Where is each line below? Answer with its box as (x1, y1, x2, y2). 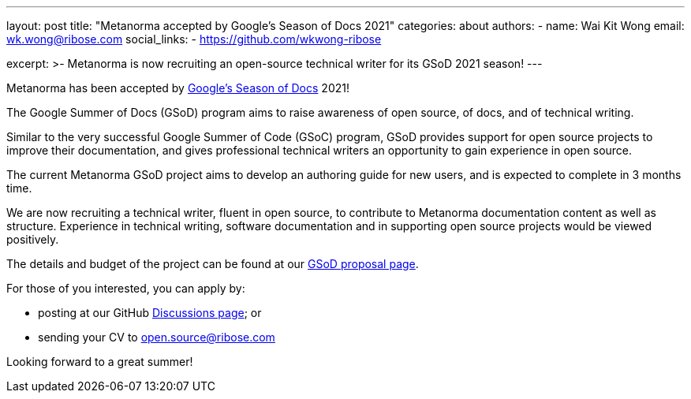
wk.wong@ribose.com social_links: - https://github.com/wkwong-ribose (6, 32, 382, 46)
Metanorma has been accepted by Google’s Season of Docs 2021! (6, 81, 349, 95)
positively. (6, 233, 59, 246)
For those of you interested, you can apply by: (6, 282, 245, 295)
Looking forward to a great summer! (6, 355, 193, 368)
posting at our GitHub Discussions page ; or (38, 306, 262, 319)
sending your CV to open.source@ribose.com (38, 330, 275, 344)
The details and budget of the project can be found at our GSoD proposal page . (6, 257, 419, 270)
